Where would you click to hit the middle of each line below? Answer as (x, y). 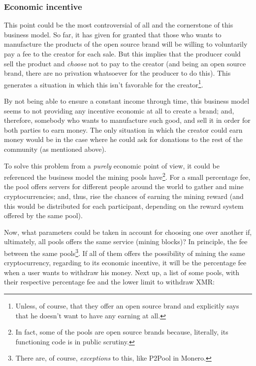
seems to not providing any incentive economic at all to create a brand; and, (119, 110)
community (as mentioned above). (55, 149)
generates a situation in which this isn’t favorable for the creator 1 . (104, 84)
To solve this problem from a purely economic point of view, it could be (112, 165)
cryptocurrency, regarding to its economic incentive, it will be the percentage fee (125, 263)
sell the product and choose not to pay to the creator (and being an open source (125, 63)
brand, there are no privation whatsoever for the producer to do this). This (117, 73)
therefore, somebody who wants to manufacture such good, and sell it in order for (127, 120)
